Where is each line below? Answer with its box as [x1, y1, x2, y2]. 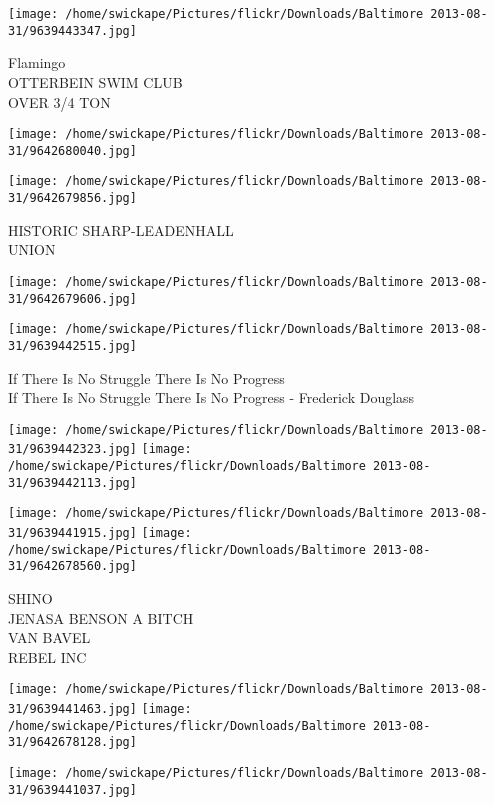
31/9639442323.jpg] [8, 442, 137, 457]
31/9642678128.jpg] [8, 735, 137, 750]
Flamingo [8, 52, 66, 73]
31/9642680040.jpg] [8, 143, 137, 158]
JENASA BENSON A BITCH [8, 607, 194, 628]
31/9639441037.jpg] [8, 782, 137, 797]
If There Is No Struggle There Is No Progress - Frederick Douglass [8, 387, 415, 408]
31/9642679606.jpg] [8, 291, 137, 306]
